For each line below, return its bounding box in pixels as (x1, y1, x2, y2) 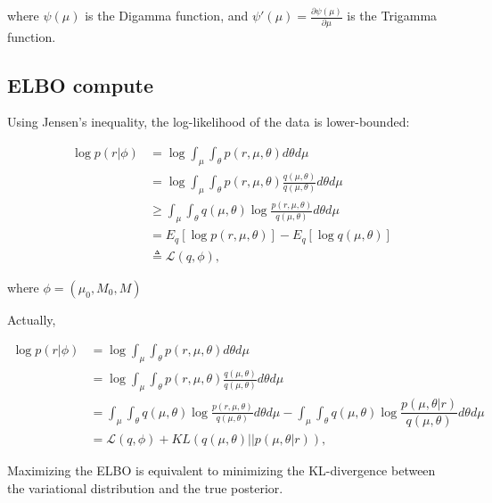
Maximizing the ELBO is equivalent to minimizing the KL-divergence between (7, 461, 436, 480)
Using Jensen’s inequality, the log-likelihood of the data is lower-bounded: (7, 112, 410, 131)
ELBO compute (7, 70, 153, 98)
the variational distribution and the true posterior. (7, 478, 283, 497)
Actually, (7, 309, 56, 328)
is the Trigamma (347, 6, 438, 25)
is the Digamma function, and (85, 6, 249, 25)
